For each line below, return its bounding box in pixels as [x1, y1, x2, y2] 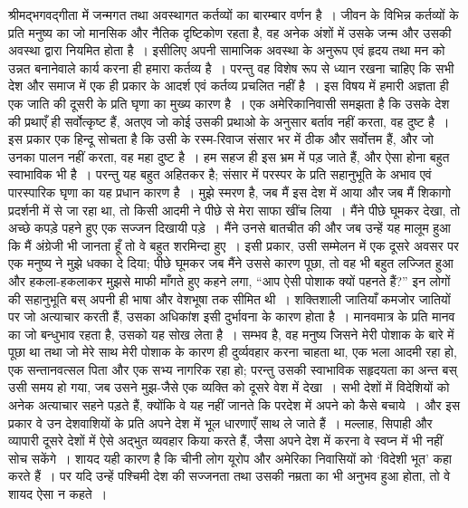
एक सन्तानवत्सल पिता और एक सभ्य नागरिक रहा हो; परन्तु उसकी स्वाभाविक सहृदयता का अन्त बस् [8, 359, 457, 379]
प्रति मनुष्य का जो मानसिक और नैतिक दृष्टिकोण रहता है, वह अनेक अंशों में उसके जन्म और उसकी [8, 23, 452, 42]
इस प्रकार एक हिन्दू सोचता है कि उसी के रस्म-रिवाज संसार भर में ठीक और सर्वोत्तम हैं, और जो [8, 129, 434, 149]
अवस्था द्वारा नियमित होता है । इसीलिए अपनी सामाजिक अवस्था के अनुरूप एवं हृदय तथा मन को [8, 41, 445, 60]
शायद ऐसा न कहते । [8, 484, 108, 503]
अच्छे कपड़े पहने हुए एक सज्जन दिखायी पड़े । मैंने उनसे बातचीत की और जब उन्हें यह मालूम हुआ [8, 218, 451, 237]
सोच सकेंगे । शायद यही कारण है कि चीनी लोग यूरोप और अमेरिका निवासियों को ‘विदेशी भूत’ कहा [8, 448, 452, 467]
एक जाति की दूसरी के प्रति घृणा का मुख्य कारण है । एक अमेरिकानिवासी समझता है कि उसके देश [8, 93, 450, 112]
